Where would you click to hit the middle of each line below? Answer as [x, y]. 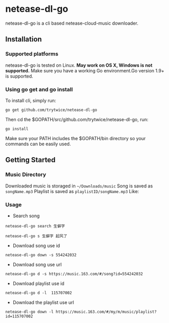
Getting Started [30, 160]
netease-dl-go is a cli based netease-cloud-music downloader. [72, 23]
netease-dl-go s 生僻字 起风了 [36, 236]
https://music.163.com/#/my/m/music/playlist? [106, 312]
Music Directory [26, 175]
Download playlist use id [39, 283]
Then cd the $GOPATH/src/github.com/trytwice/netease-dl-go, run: [77, 119]
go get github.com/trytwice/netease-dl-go [51, 110]
